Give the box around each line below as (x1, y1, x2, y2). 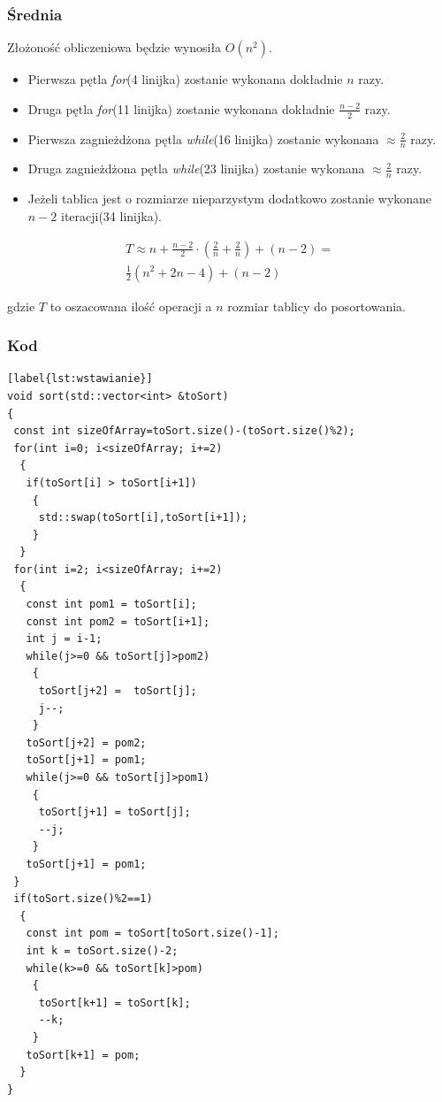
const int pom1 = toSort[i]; (26, 598, 197, 611)
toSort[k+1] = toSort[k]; (38, 996, 191, 1009)
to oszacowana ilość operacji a (50, 296, 212, 315)
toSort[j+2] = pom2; (26, 736, 147, 749)
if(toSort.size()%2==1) (13, 892, 153, 906)
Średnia (7, 3, 63, 25)
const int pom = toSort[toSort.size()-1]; (26, 927, 279, 940)
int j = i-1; (26, 632, 103, 646)
